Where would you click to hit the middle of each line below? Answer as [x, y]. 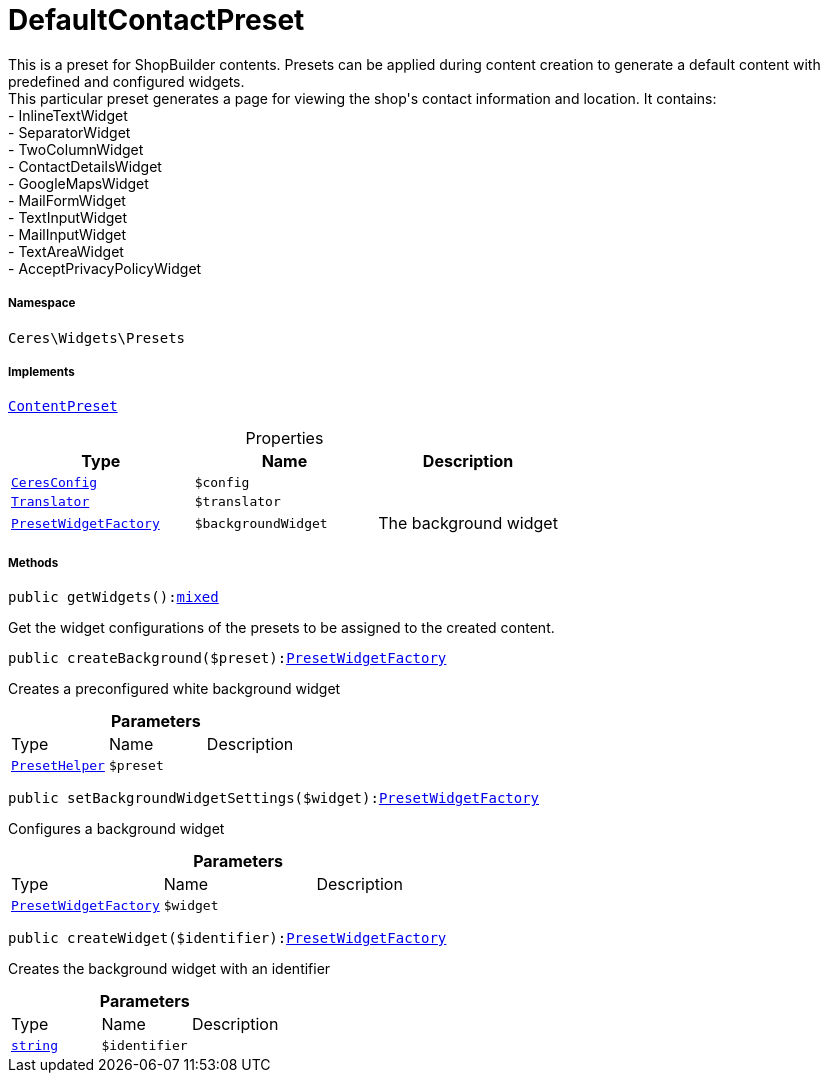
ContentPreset [63, 406]
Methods [33, 562]
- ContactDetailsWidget [85, 166]
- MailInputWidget [67, 234]
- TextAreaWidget [66, 251]
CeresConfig [54, 483]
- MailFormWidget [67, 200]
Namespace [42, 303]
